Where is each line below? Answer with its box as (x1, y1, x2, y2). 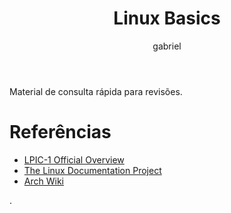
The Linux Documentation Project (23, 164, 162, 176)
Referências (9, 121, 112, 144)
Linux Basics (113, 7, 221, 30)
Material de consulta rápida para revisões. (9, 85, 183, 97)
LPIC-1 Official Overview (23, 153, 125, 166)
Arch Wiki (23, 175, 64, 187)
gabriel (152, 40, 182, 52)
